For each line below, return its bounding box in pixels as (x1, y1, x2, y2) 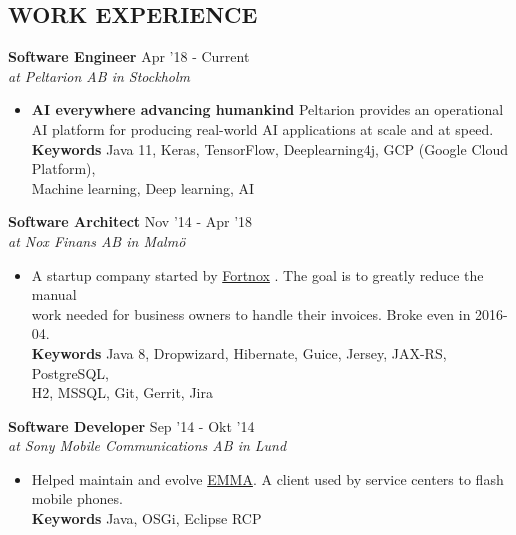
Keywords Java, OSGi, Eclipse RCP (31, 508, 262, 529)
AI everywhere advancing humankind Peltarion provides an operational (31, 99, 504, 120)
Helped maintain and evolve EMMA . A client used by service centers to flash (31, 468, 504, 489)
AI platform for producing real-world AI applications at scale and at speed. (31, 118, 494, 139)
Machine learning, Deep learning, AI (31, 177, 255, 198)
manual (31, 284, 77, 305)
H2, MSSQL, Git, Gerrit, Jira (31, 382, 213, 403)
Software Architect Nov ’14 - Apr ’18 (8, 211, 253, 232)
